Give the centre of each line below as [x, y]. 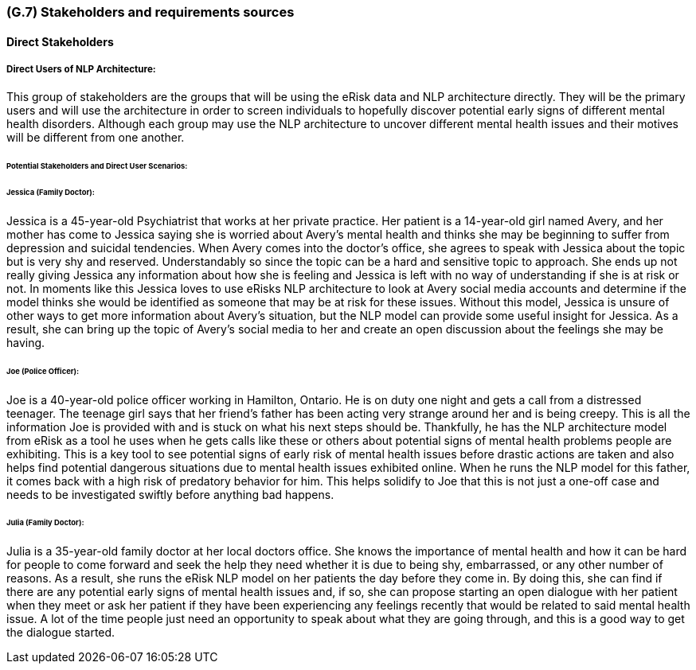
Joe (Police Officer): [43, 371]
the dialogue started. [61, 633]
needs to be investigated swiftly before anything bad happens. [170, 494]
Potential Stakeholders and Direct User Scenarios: [97, 166]
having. [26, 342]
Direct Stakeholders [60, 41]
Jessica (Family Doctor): [51, 193]
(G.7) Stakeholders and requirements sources [151, 12]
